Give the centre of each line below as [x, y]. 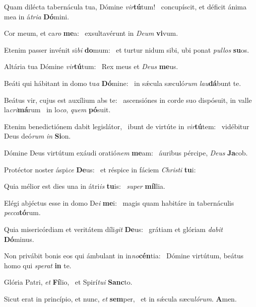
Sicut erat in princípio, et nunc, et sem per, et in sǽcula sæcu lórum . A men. [121, 298]
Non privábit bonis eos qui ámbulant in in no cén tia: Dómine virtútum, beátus [124, 256]
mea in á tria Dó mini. [37, 16]
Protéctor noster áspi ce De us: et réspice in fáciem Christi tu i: [100, 169]
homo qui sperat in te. [38, 265]
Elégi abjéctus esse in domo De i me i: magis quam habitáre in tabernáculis [119, 202]
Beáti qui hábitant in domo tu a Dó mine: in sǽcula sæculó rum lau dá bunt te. [123, 83]
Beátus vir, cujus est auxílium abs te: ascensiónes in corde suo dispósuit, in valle [128, 100]
